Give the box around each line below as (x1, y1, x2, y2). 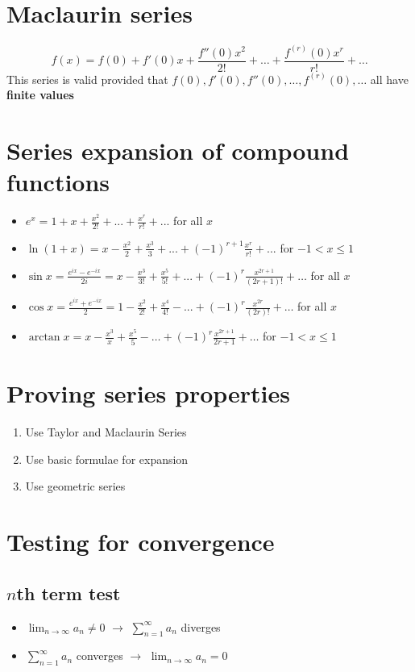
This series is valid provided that (6, 70, 168, 87)
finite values (6, 86, 74, 103)
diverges (181, 618, 221, 635)
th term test (16, 580, 121, 605)
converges (76, 647, 123, 664)
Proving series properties (6, 377, 290, 410)
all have (370, 70, 409, 87)
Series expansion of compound (6, 134, 350, 166)
